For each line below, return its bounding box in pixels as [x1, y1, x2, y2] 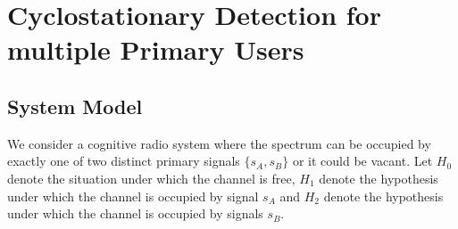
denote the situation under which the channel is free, [7, 168, 296, 187]
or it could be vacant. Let [292, 151, 433, 170]
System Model [7, 92, 143, 119]
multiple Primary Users [7, 31, 304, 68]
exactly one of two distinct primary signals [7, 151, 240, 170]
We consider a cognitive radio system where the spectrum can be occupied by [7, 134, 431, 152]
